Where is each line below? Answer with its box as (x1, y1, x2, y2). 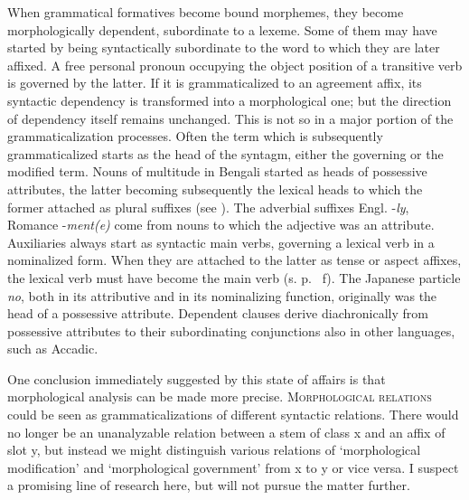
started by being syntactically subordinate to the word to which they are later (7, 38, 440, 57)
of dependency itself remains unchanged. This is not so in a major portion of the (7, 108, 454, 127)
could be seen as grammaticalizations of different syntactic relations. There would (7, 405, 459, 424)
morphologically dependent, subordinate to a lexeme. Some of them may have (7, 20, 437, 39)
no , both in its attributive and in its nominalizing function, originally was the (7, 286, 437, 305)
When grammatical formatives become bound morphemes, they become (7, 3, 404, 21)
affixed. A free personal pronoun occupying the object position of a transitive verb (7, 55, 463, 74)
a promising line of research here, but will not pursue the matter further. (7, 476, 410, 495)
